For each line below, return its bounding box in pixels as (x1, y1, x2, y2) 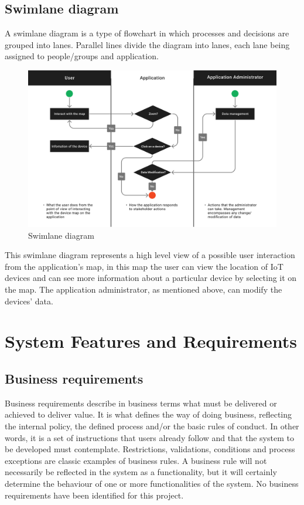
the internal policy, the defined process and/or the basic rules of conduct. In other (5, 419, 299, 432)
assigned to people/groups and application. (5, 50, 159, 62)
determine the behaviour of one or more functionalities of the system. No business (5, 477, 299, 489)
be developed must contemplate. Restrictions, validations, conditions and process (5, 443, 295, 455)
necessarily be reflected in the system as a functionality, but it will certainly (5, 466, 277, 478)
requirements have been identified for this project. (5, 489, 184, 501)
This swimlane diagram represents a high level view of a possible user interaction (5, 249, 295, 261)
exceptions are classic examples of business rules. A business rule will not (5, 454, 267, 466)
